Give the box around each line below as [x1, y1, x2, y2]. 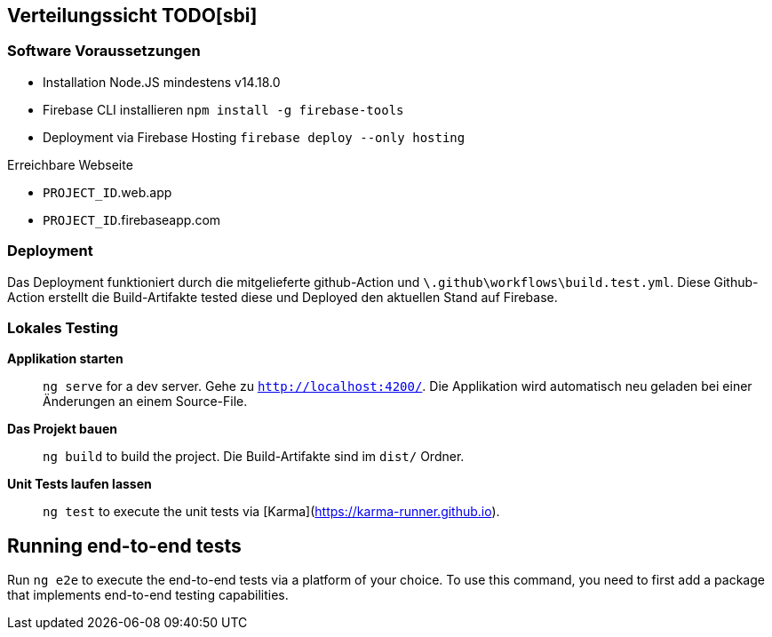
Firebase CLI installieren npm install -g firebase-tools [43, 101, 404, 117]
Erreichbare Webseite [7, 156, 133, 172]
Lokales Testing [7, 318, 118, 337]
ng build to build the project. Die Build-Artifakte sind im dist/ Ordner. [43, 449, 465, 465]
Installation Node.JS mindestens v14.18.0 [43, 74, 281, 90]
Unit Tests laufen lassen [7, 476, 152, 492]
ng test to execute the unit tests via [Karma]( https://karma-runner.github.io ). [43, 504, 500, 520]
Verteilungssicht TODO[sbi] [7, 4, 258, 27]
